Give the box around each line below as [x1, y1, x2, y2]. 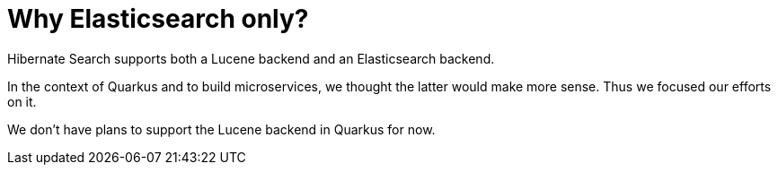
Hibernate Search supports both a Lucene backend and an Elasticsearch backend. [7, 50, 495, 66]
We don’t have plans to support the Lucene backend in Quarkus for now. [7, 121, 436, 137]
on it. [7, 93, 37, 109]
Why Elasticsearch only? [7, 4, 309, 34]
